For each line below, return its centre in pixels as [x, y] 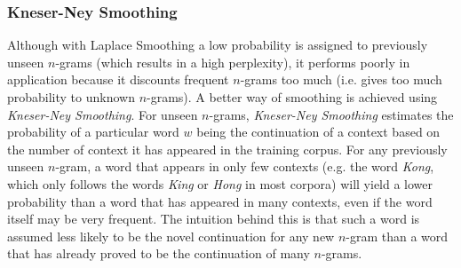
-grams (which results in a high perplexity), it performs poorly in [233, 62]
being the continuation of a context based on [318, 132]
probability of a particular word [93, 132]
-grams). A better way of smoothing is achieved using [292, 97]
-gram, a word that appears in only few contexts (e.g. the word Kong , [245, 166]
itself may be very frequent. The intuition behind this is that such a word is [214, 219]
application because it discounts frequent [118, 79]
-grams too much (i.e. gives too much [341, 79]
